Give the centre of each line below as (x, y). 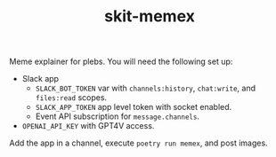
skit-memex (150, 16)
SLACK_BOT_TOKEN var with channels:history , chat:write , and (146, 88)
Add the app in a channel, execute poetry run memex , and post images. (139, 143)
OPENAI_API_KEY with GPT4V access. (88, 126)
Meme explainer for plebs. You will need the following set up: (121, 62)
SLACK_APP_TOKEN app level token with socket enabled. (134, 107)
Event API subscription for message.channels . (118, 116)
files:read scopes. (71, 98)
